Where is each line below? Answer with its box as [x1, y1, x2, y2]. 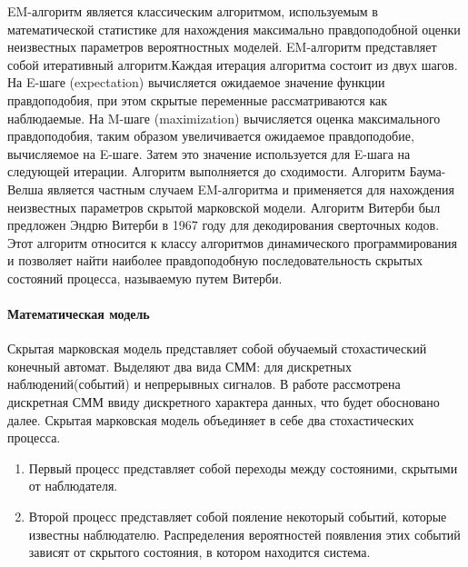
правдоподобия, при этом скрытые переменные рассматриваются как [7, 90, 387, 109]
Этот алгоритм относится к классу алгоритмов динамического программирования [7, 233, 457, 252]
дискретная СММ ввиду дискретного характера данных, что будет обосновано [7, 393, 440, 412]
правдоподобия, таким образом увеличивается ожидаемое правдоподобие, [7, 126, 414, 145]
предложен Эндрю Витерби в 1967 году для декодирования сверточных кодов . [7, 215, 440, 234]
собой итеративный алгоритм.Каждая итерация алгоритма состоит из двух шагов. [7, 55, 458, 74]
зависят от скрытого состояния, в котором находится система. [28, 542, 371, 562]
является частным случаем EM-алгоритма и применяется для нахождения [47, 179, 454, 198]
